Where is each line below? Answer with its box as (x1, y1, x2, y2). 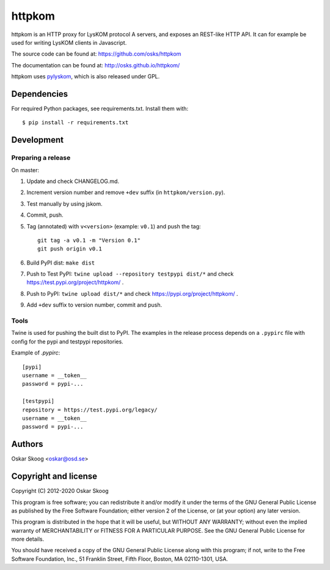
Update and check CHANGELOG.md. (26, 178, 119, 185)
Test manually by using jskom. (26, 200, 103, 208)
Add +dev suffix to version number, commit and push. (26, 301, 162, 309)
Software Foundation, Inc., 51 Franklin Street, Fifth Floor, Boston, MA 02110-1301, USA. (11, 555, 229, 563)
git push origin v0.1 (37, 246, 102, 252)
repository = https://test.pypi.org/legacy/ (22, 406, 158, 413)
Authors (11, 439, 43, 449)
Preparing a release (11, 154, 71, 162)
